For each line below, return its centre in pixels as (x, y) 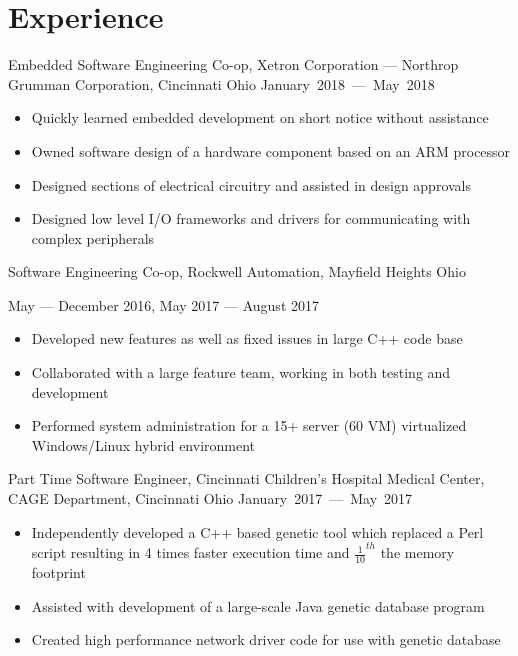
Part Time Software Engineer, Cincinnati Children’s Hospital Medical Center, (246, 478)
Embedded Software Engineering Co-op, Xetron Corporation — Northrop (233, 64)
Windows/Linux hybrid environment (143, 444)
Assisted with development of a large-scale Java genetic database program (258, 605)
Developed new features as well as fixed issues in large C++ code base (247, 338)
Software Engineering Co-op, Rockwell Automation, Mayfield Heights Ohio (237, 271)
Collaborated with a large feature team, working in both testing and (241, 372)
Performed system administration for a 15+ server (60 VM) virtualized (249, 425)
